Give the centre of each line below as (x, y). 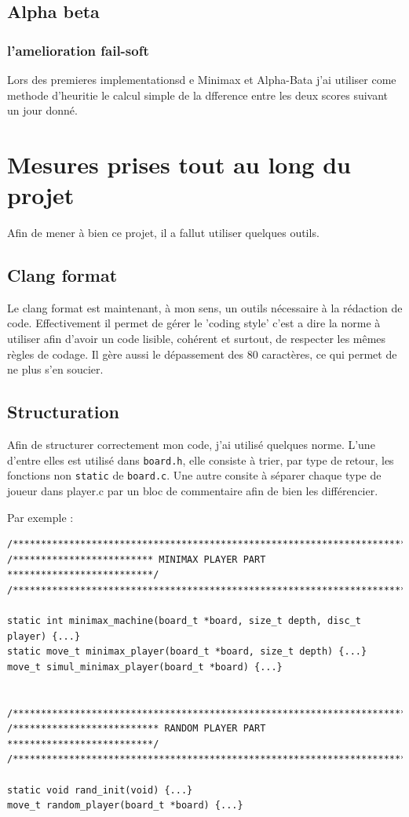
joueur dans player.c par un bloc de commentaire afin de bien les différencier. (193, 490)
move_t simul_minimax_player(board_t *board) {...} (145, 667)
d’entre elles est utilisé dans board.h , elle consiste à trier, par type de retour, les (201, 460)
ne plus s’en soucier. (55, 369)
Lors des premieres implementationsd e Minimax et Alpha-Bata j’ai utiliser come (202, 79)
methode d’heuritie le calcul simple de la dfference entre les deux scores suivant (198, 95)
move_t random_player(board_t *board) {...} (125, 806)
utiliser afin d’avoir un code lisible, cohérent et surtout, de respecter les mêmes (197, 339)
